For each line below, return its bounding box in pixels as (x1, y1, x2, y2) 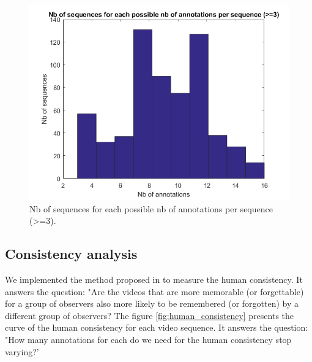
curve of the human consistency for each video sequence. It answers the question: (5, 321, 308, 334)
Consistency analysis (5, 244, 138, 263)
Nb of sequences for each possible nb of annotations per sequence (29, 202, 273, 215)
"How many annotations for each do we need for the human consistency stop (5, 333, 292, 345)
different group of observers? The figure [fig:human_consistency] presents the (5, 309, 294, 322)
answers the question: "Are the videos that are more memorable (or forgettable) (5, 285, 304, 298)
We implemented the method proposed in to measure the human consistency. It (5, 272, 303, 285)
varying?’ (5, 345, 39, 358)
